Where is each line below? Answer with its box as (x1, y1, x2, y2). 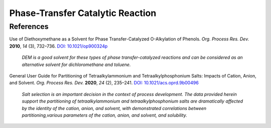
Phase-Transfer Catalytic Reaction (9, 7, 157, 18)
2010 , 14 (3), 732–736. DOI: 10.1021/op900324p (9, 43, 108, 49)
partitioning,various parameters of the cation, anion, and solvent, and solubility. (22, 112, 188, 118)
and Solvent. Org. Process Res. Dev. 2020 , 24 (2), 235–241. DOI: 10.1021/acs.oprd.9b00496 (9, 80, 199, 86)
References (9, 22, 49, 31)
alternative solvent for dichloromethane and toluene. (22, 61, 131, 67)
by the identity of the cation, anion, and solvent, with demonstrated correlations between (22, 105, 207, 111)
